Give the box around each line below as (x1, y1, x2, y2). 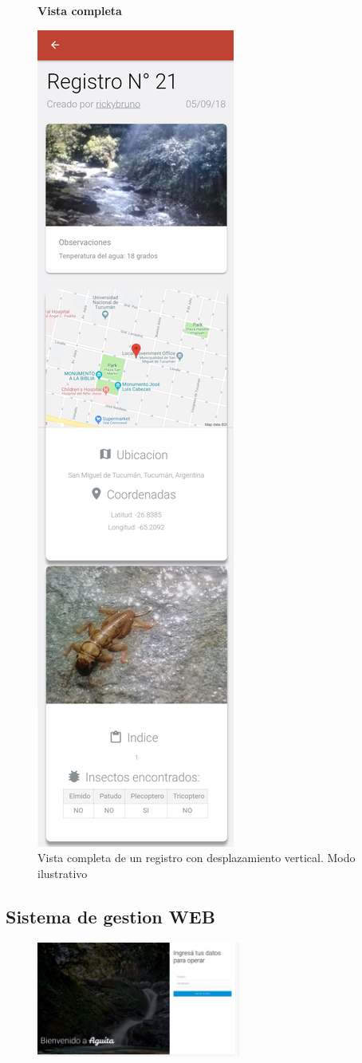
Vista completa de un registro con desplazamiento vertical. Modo (37, 849, 356, 866)
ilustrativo (37, 864, 88, 881)
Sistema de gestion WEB (6, 904, 215, 928)
